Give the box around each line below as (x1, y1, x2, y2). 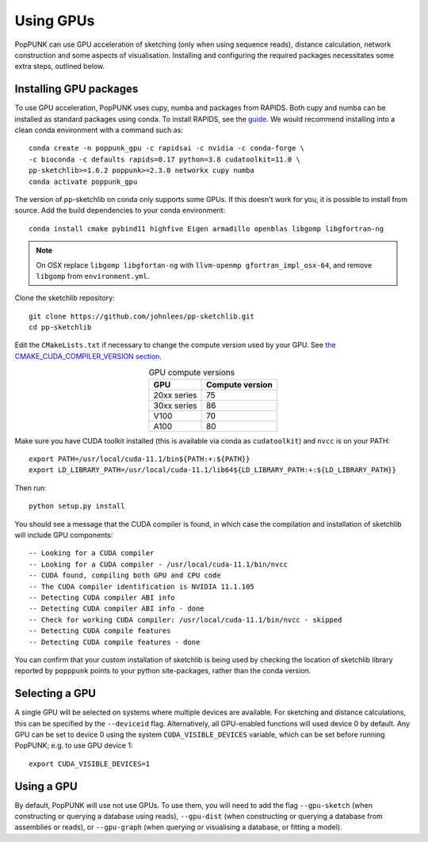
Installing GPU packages (14, 82, 139, 96)
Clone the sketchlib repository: (14, 293, 115, 303)
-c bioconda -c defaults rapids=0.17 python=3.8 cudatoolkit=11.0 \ (29, 154, 300, 164)
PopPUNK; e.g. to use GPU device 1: (14, 741, 133, 750)
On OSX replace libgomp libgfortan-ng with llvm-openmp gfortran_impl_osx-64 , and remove (36, 260, 373, 269)
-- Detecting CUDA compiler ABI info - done (29, 604, 205, 613)
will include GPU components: (14, 530, 113, 539)
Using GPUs (14, 12, 95, 29)
